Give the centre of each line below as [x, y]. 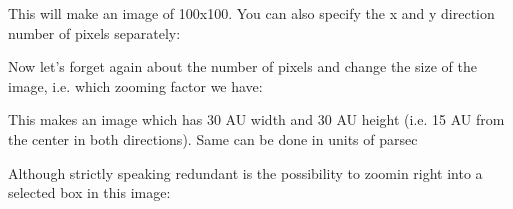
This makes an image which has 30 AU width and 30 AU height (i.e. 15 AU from [256, 119]
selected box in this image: [89, 192]
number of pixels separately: [94, 32]
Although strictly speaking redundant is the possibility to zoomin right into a [245, 172]
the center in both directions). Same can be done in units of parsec [213, 138]
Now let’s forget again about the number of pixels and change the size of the [242, 66]
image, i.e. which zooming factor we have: [135, 85]
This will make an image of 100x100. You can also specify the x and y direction [251, 13]
